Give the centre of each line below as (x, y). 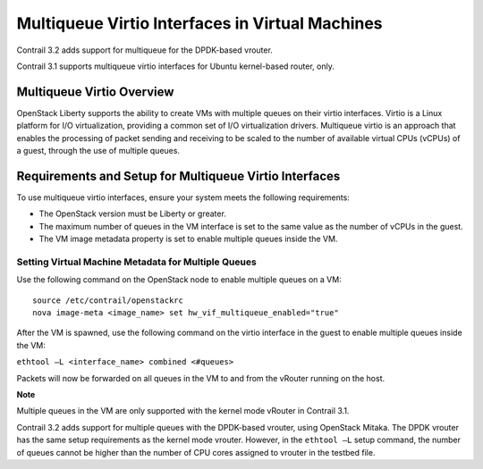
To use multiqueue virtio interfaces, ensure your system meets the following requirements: (183, 197)
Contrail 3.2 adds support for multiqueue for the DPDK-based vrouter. (144, 50)
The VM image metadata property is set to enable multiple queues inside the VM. (188, 239)
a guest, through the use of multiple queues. (98, 151)
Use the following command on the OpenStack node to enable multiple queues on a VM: (179, 280)
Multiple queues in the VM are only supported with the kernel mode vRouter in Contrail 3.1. (183, 411)
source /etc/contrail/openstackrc (108, 300)
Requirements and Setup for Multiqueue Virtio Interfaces (178, 176)
